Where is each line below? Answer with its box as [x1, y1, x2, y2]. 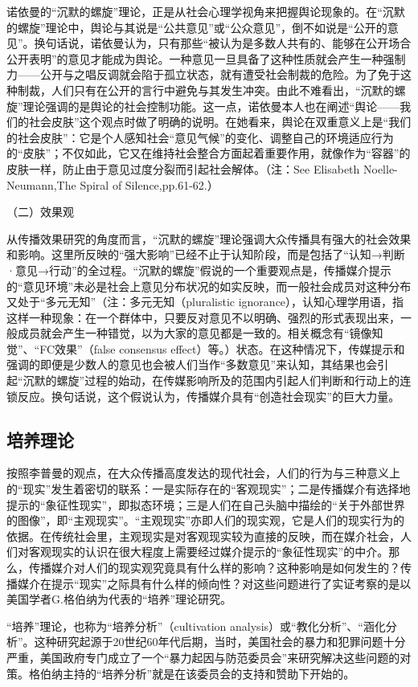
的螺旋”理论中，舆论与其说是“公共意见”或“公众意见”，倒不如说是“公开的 [6, 18, 387, 35]
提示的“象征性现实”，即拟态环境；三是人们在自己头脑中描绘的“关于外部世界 [6, 496, 405, 513]
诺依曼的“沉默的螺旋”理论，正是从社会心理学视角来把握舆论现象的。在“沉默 [6, 3, 405, 19]
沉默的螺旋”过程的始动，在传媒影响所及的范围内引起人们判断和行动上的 [23, 372, 400, 389]
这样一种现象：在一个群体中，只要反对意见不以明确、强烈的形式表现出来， [6, 309, 400, 325]
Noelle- [363, 160, 398, 177]
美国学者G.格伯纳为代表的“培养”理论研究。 [6, 591, 232, 607]
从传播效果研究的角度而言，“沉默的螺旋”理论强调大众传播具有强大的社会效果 [6, 230, 412, 247]
